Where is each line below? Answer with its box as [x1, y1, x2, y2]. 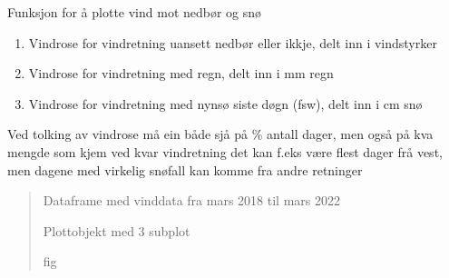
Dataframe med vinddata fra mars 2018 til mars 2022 [43, 191, 340, 210]
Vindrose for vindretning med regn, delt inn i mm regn [28, 64, 334, 83]
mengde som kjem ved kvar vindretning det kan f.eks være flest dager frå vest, [7, 142, 443, 161]
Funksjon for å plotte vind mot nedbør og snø [7, 3, 262, 21]
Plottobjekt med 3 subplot [43, 221, 190, 240]
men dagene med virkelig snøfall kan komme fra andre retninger [7, 160, 363, 179]
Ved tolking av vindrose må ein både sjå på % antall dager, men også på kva [7, 124, 434, 144]
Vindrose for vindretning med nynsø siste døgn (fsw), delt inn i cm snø [28, 94, 423, 113]
